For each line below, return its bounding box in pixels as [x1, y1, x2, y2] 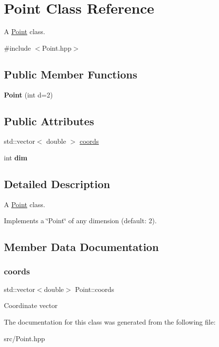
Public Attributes [4, 113, 94, 128]
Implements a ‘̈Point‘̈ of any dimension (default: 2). [4, 215, 157, 226]
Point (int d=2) [4, 89, 53, 99]
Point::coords [75, 284, 114, 294]
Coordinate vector [4, 300, 58, 310]
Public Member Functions [4, 66, 137, 81]
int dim [4, 152, 28, 162]
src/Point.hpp [4, 333, 45, 343]
